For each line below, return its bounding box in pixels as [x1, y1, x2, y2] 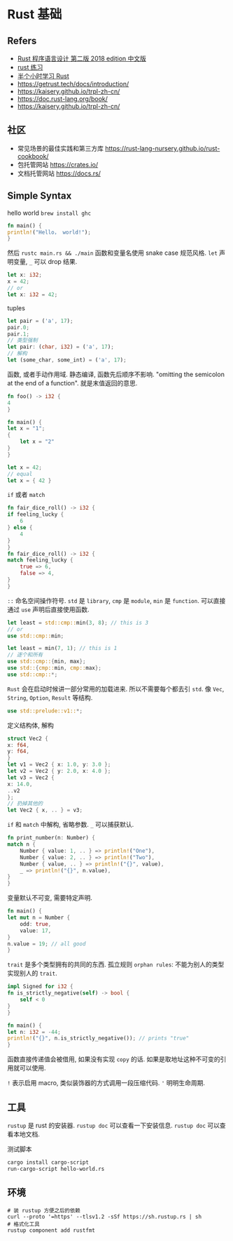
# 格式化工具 [7, 1221, 40, 1228]
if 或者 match [7, 491, 45, 499]
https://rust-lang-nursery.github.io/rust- [104, 144, 220, 152]
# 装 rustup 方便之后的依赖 [7, 1207, 80, 1214]
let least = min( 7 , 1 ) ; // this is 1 [7, 645, 118, 652]
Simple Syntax [7, 190, 72, 202]
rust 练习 [17, 63, 43, 71]
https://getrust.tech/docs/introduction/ [17, 80, 129, 88]
